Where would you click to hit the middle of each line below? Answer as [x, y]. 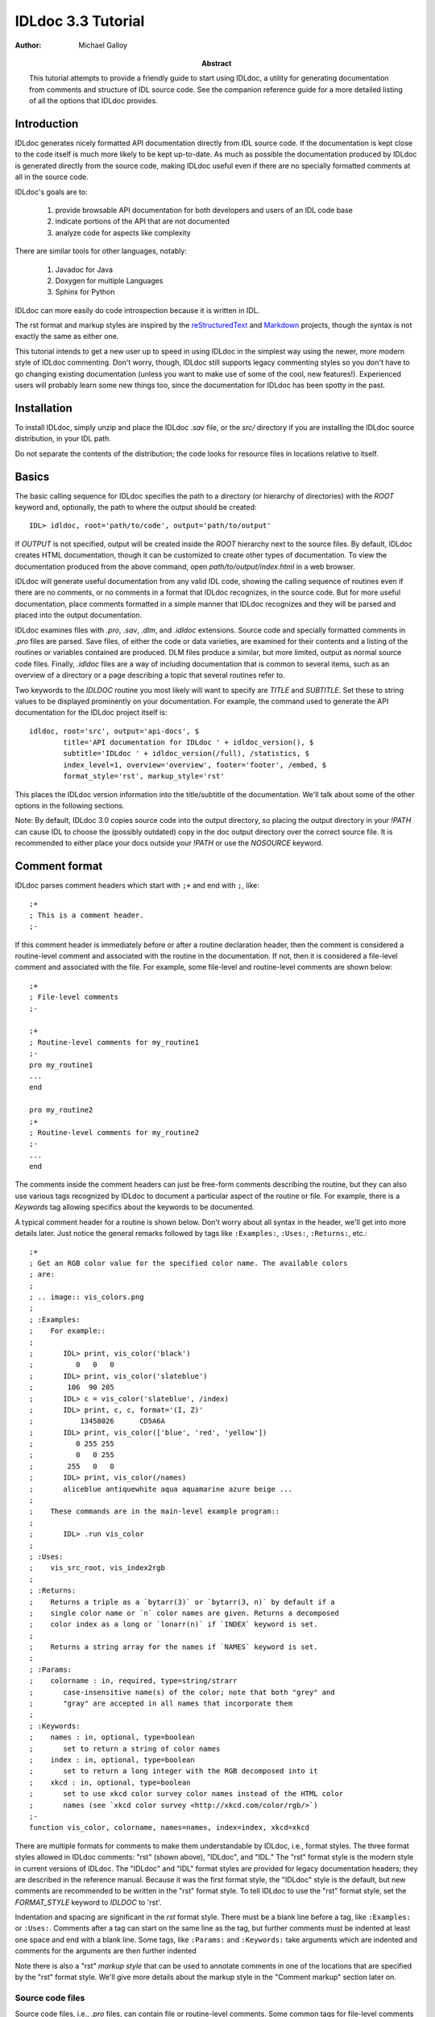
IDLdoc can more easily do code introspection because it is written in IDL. [137, 310]
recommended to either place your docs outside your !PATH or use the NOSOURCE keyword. [169, 843]
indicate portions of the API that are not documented [142, 221]
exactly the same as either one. [67, 336]
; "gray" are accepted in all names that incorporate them [161, 1704]
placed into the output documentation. [79, 615]
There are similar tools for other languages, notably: [101, 251]
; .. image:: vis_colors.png [87, 1297]
